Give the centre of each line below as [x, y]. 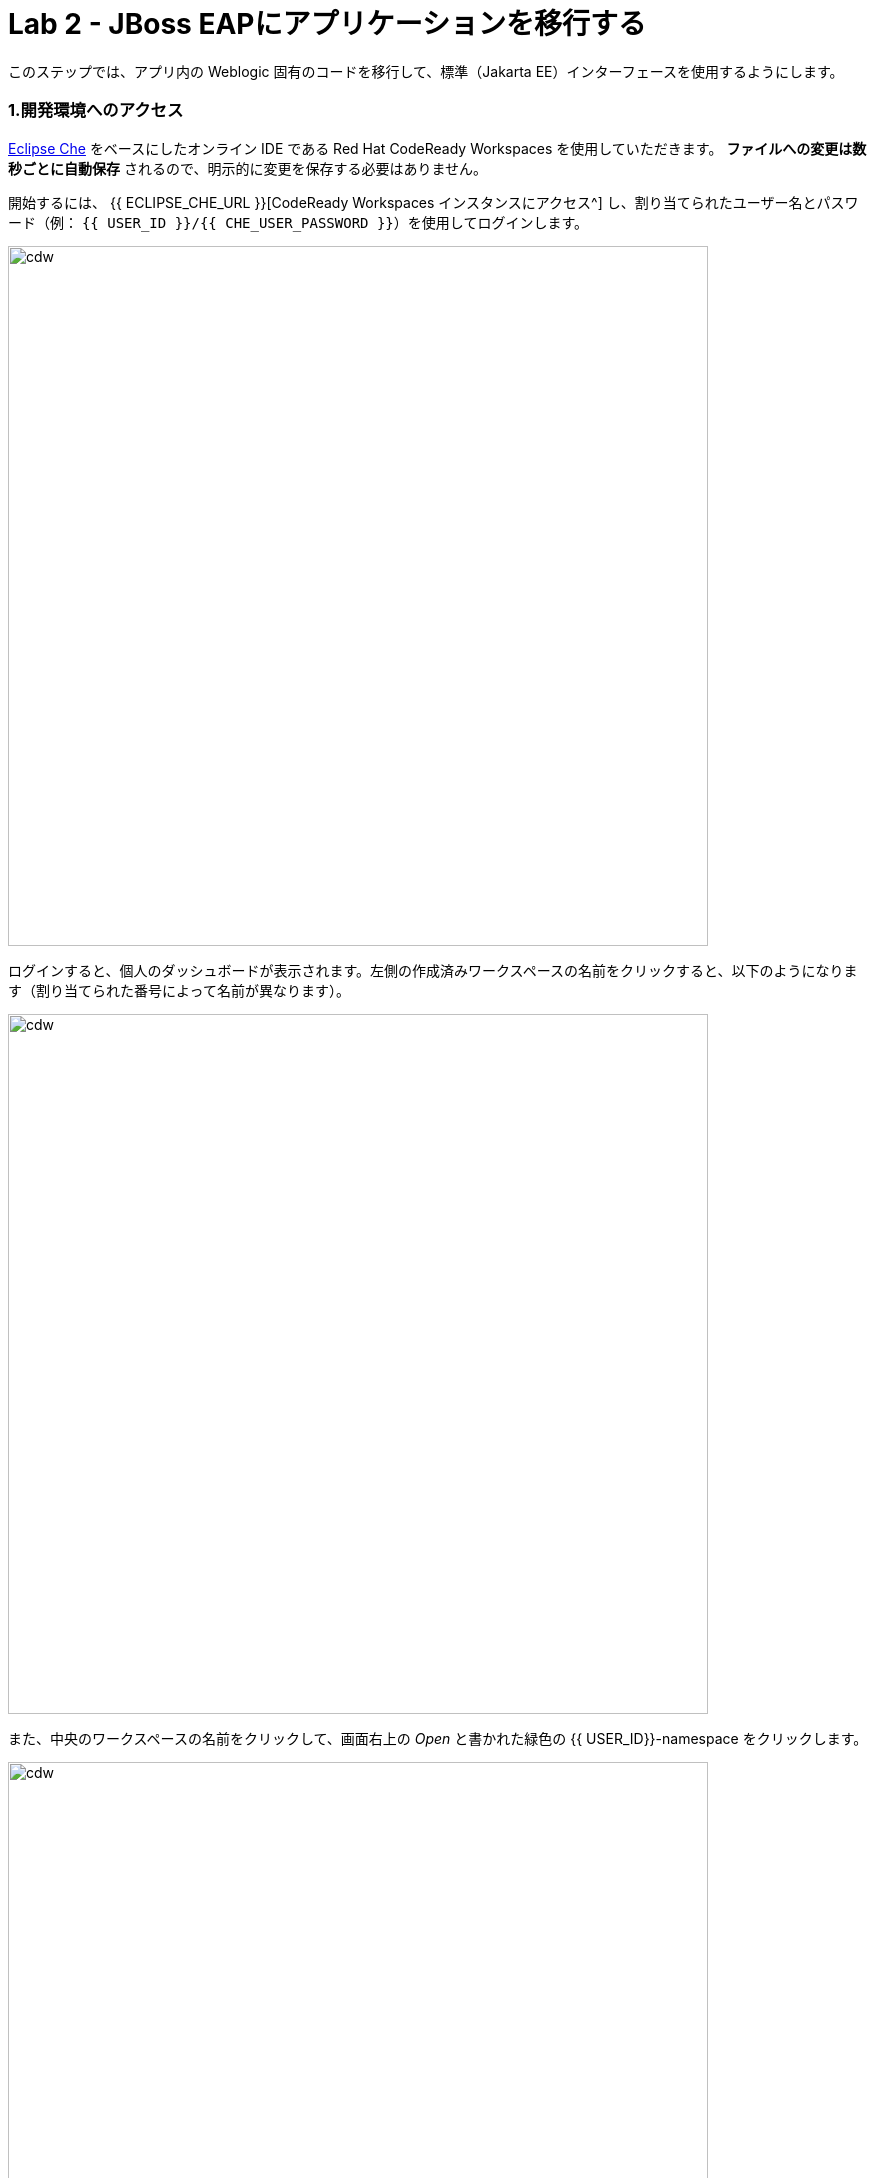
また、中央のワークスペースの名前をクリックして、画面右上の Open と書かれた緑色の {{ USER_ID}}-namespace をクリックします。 [438, 1738]
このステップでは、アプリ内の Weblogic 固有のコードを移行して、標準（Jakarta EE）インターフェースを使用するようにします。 [426, 71]
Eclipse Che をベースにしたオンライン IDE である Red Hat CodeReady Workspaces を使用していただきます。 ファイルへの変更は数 [437, 148]
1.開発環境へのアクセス [96, 110]
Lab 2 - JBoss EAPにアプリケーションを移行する [327, 24]
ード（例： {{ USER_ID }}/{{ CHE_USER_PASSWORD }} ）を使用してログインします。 [298, 222]
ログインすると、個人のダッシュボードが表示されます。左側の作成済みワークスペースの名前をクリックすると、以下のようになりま [433, 970]
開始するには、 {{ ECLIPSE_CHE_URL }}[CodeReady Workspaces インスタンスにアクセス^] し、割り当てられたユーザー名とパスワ [433, 202]
